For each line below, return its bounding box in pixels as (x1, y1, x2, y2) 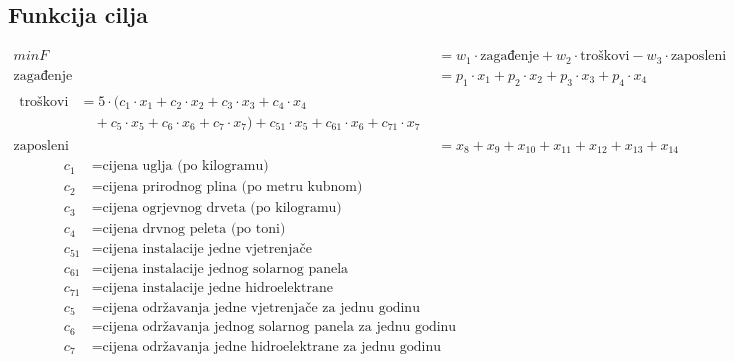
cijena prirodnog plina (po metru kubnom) (102, 180, 363, 195)
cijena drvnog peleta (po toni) (102, 222, 286, 237)
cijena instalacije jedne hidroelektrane (102, 281, 333, 296)
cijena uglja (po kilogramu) (102, 159, 269, 174)
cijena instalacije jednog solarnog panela (102, 261, 349, 276)
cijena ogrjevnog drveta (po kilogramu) (102, 201, 342, 216)
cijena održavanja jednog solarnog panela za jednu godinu (102, 320, 457, 335)
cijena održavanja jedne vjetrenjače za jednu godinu (102, 300, 420, 315)
